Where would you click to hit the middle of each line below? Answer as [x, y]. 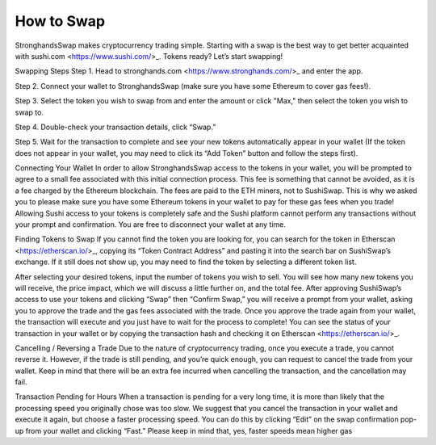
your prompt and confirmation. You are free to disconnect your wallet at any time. [150, 225]
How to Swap [60, 21]
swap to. [29, 112]
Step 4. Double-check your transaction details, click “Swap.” [115, 127]
